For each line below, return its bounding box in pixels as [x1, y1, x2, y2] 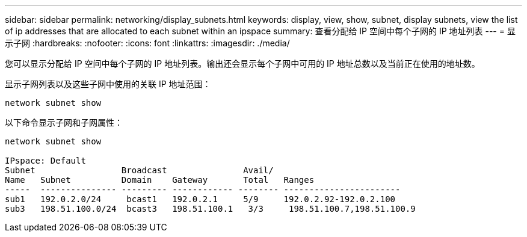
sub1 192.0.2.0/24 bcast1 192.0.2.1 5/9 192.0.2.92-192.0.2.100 [5, 194, 396, 204]
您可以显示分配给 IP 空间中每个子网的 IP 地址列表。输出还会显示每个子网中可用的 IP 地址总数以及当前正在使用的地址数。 [5, 58, 480, 69]
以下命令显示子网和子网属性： [5, 117, 123, 128]
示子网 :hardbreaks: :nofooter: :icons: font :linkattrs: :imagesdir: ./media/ [5, 38, 290, 48]
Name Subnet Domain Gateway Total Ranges [5, 175, 315, 185]
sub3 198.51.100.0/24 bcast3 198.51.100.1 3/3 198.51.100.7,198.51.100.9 [5, 204, 416, 214]
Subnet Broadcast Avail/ [5, 165, 274, 175]
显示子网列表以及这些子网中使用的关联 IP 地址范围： [5, 79, 211, 89]
